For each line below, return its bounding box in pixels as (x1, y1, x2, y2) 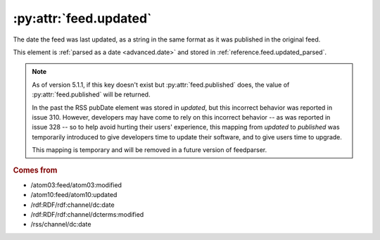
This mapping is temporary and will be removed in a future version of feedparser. (32, 146, 267, 154)
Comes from (13, 165, 58, 175)
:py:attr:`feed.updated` (13, 11, 152, 26)
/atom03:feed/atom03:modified (30, 180, 122, 189)
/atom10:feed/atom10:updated (30, 191, 118, 199)
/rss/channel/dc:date (30, 220, 91, 229)
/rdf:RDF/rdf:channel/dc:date (30, 201, 115, 209)
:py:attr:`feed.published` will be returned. (32, 90, 151, 99)
